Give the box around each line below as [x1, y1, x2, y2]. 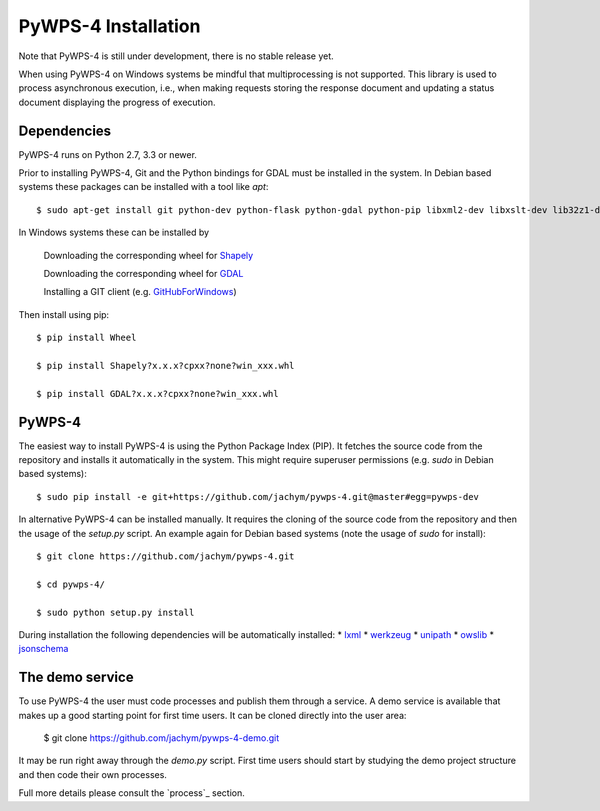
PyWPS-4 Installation [18, 15, 201, 37]
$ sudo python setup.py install [36, 606, 195, 618]
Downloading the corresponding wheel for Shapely [43, 249, 254, 261]
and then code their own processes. [18, 768, 167, 780]
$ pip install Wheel [36, 332, 137, 344]
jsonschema [18, 643, 69, 655]
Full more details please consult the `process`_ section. [18, 787, 245, 799]
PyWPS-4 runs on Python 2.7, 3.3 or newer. [18, 148, 197, 160]
